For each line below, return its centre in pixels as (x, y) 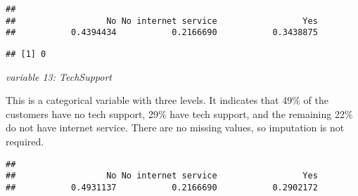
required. (25, 141)
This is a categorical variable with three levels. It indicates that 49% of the (167, 100)
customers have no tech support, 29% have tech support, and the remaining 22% (179, 113)
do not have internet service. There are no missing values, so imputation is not (175, 128)
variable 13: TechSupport (59, 76)
